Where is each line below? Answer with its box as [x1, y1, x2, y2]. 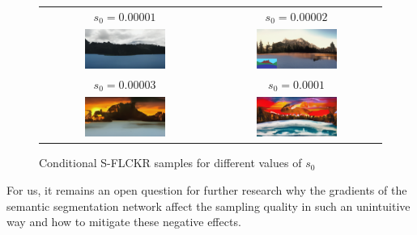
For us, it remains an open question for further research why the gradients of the [6, 181, 407, 198]
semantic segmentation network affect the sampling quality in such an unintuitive [6, 197, 411, 214]
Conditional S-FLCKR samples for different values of [39, 154, 302, 171]
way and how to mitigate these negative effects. [6, 213, 241, 230]
